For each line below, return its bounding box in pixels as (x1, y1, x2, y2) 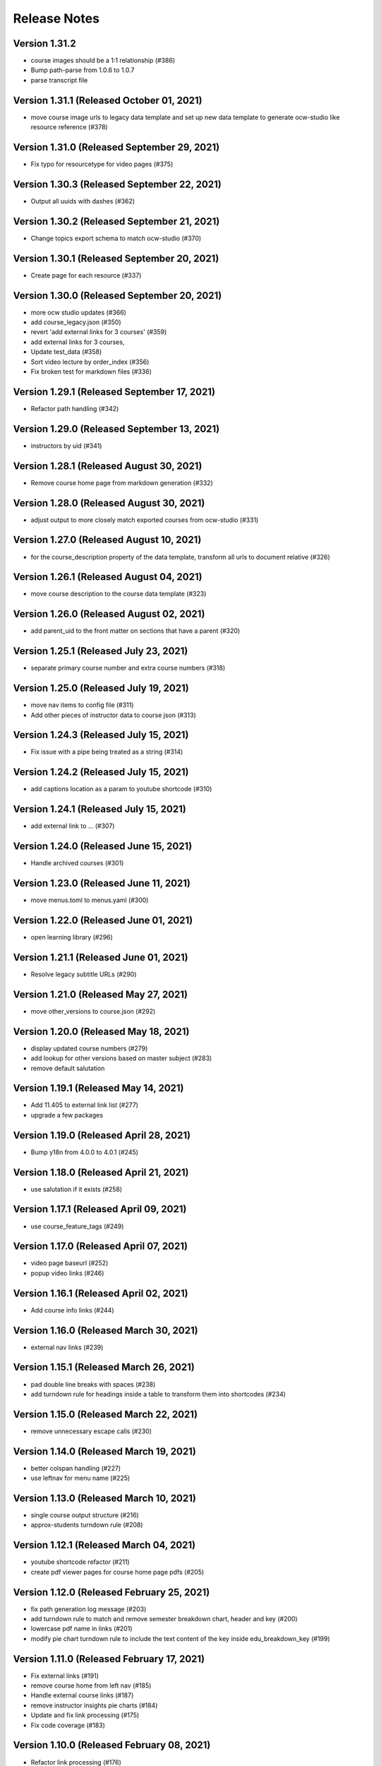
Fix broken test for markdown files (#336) (30, 367, 152, 376)
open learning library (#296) (30, 933, 113, 941)
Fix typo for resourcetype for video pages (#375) (30, 160, 174, 169)
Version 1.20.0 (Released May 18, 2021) (13, 1025, 190, 1038)
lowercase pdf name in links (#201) (30, 1625, 133, 1633)
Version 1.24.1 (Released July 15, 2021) (13, 803, 186, 815)
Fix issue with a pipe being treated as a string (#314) (30, 747, 183, 756)
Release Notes (13, 11, 100, 26)
